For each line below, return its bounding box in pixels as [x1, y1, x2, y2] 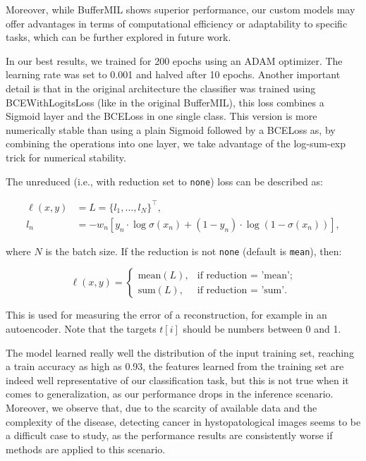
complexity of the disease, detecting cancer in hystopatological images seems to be [6, 414, 361, 429]
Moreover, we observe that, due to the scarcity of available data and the [6, 400, 317, 414]
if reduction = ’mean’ [197, 270, 290, 281]
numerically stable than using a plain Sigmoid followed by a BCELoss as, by [6, 122, 336, 137]
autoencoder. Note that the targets [6, 321, 157, 336]
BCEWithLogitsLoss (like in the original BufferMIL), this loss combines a [6, 94, 324, 109]
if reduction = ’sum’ [197, 285, 285, 295]
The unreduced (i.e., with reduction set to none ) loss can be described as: [6, 173, 323, 188]
